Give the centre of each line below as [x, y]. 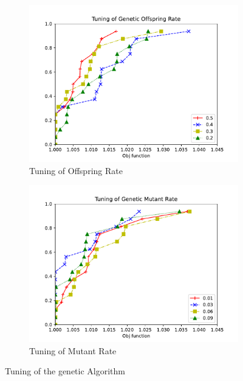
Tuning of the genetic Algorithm [65, 371]
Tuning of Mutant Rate [73, 350]
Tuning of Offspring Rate [76, 170]
